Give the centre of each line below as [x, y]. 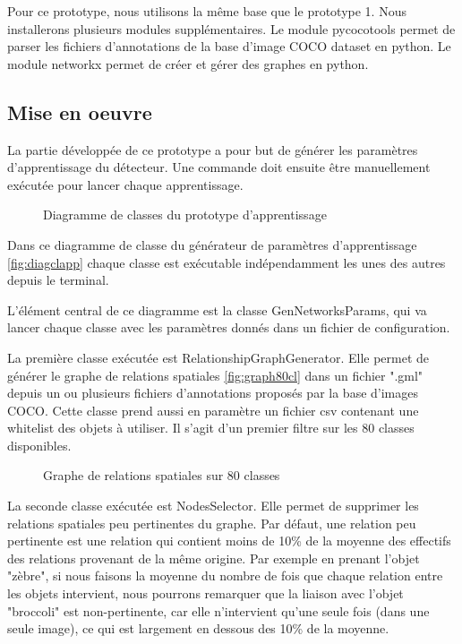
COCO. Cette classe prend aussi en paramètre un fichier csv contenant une [213, 410]
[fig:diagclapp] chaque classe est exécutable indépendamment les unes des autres [227, 262]
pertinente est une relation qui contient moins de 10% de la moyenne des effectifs [229, 541]
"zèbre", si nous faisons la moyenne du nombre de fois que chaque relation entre [225, 575]
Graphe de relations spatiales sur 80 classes [162, 475]
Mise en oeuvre [80, 112]
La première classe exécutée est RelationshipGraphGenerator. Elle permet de [218, 357]
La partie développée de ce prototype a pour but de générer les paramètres [213, 149]
